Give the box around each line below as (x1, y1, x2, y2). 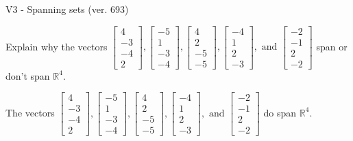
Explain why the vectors (5, 39, 108, 53)
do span (263, 105, 297, 119)
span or (316, 39, 348, 53)
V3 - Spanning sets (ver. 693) (5, 2, 129, 16)
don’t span (5, 68, 50, 82)
